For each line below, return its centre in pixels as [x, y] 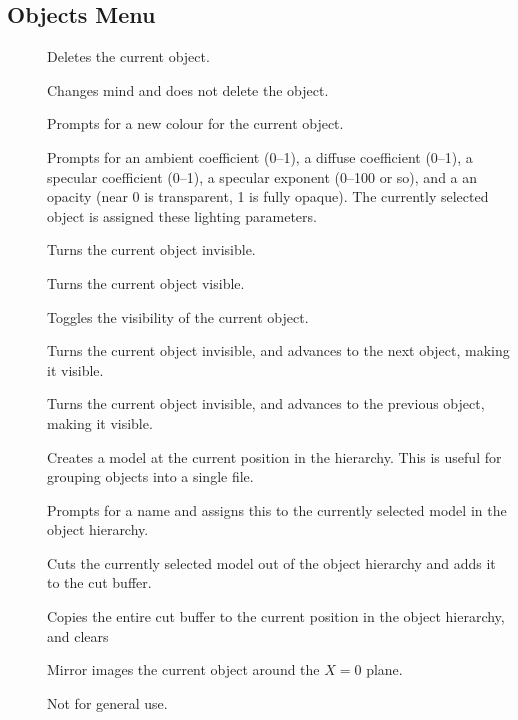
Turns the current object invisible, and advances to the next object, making [278, 350]
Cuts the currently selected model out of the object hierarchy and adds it [271, 562]
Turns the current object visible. [146, 282]
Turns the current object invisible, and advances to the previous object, [266, 403]
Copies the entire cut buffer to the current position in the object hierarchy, [276, 616]
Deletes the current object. [128, 56]
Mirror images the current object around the [183, 669]
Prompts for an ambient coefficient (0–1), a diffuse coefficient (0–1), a [260, 156]
